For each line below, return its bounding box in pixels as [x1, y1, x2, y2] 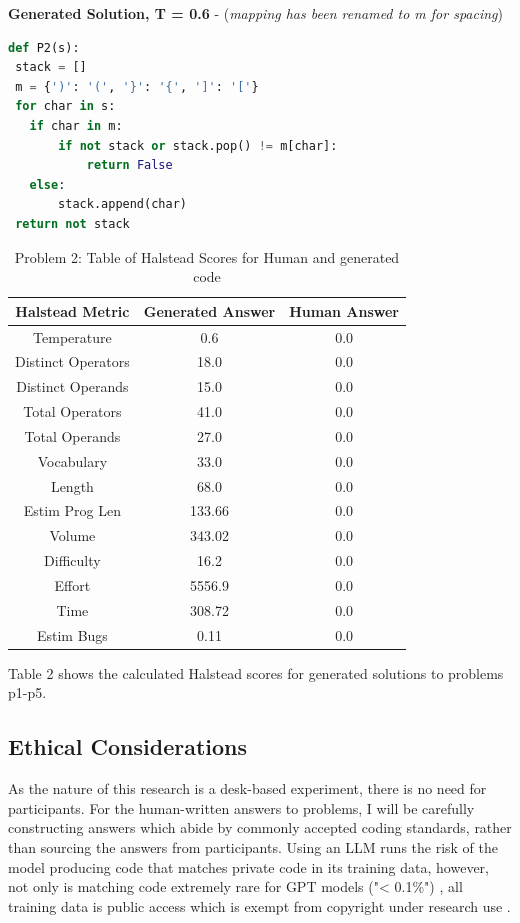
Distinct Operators [15, 351, 130, 372]
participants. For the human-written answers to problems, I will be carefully [8, 797, 475, 818]
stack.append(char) [58, 197, 187, 212]
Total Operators [23, 401, 122, 422]
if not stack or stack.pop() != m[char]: [58, 138, 338, 153]
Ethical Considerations [8, 731, 248, 762]
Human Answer [289, 300, 399, 321]
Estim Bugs [36, 624, 108, 645]
